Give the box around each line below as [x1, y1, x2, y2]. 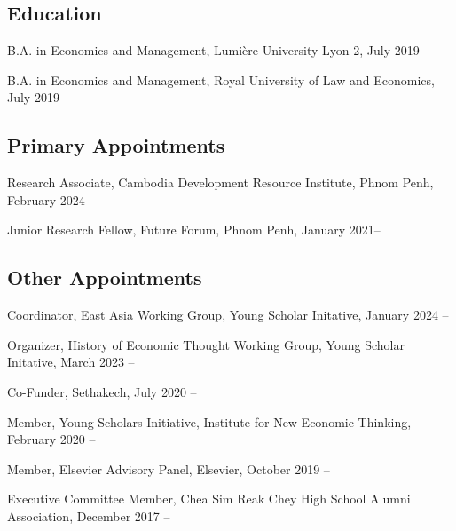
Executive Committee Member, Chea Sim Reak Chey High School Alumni [7, 489, 411, 508]
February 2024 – [7, 190, 96, 209]
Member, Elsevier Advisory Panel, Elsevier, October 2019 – [7, 459, 330, 478]
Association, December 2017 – [7, 506, 170, 525]
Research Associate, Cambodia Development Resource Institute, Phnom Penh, [7, 173, 434, 192]
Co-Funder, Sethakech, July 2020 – [7, 382, 197, 400]
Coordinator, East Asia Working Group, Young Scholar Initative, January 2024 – [7, 305, 449, 324]
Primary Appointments [7, 131, 225, 159]
